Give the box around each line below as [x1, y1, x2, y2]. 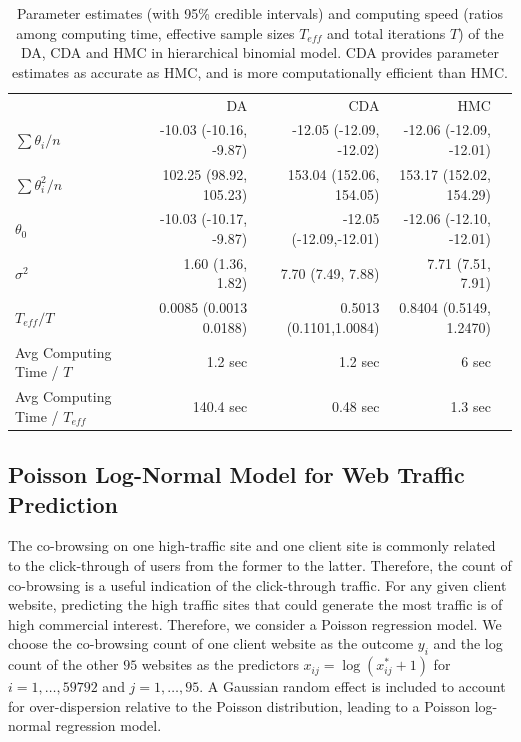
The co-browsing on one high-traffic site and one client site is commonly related [8, 535, 496, 556]
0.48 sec [331, 395, 380, 416]
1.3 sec [450, 395, 491, 416]
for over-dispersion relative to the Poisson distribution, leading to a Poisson [8, 695, 470, 716]
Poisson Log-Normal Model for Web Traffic [8, 459, 465, 490]
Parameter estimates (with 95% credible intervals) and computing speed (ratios [16, 3, 504, 23]
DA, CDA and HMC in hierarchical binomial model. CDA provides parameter [20, 42, 500, 63]
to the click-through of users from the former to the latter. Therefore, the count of [8, 554, 512, 575]
